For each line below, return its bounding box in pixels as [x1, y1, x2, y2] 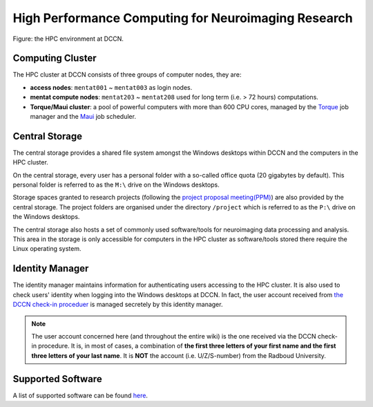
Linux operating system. [12, 245, 82, 253]
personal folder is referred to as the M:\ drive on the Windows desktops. [12, 180, 220, 189]
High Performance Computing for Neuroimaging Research [12, 10, 354, 26]
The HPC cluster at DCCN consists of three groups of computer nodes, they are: [12, 70, 242, 79]
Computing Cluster [12, 53, 97, 64]
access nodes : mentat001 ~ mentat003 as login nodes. [30, 83, 193, 91]
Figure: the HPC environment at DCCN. [12, 35, 124, 43]
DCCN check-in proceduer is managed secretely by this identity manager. [12, 301, 223, 309]
